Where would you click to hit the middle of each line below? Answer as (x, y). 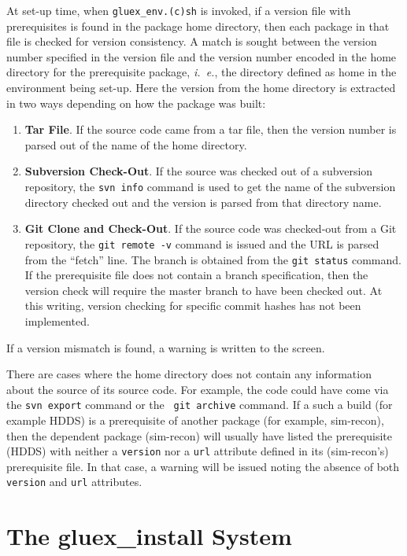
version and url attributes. (74, 482)
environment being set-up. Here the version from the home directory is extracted (201, 88)
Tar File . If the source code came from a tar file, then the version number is (211, 129)
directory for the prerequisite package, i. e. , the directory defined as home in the (202, 72)
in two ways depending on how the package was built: (136, 103)
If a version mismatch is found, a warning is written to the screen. (166, 347)
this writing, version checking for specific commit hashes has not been (193, 306)
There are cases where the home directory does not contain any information (189, 374)
